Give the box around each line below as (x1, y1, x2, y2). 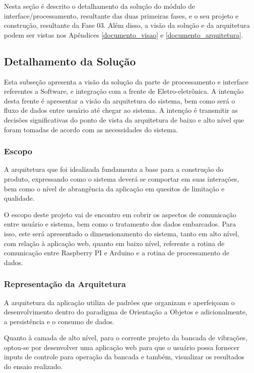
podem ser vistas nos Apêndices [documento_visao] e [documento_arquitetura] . (4, 29, 243, 40)
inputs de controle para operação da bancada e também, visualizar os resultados (4, 352, 244, 362)
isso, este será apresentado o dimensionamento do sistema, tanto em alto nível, (4, 228, 239, 238)
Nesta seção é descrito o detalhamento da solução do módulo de (4, 1, 195, 11)
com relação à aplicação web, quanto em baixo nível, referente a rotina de (4, 238, 225, 248)
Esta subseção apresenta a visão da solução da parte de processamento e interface (4, 76, 249, 86)
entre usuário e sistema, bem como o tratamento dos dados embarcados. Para (4, 219, 236, 229)
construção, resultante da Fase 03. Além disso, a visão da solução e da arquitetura (4, 20, 250, 30)
